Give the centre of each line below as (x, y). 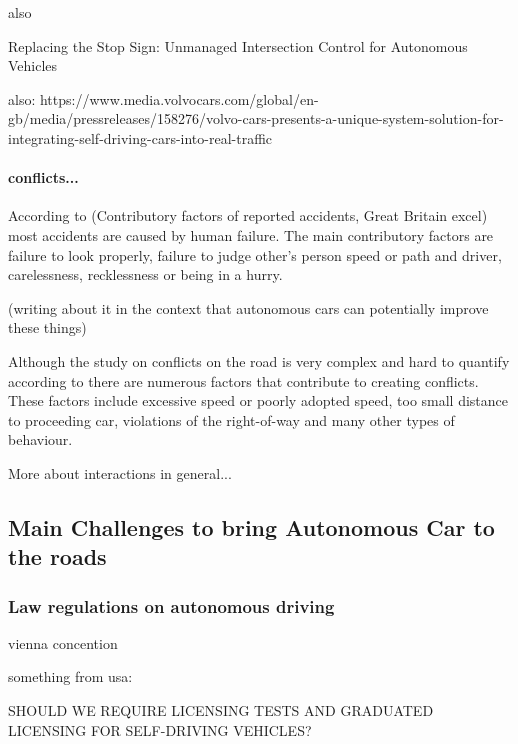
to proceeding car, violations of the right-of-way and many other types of (231, 419)
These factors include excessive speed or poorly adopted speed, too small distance (258, 400)
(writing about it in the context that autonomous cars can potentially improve (248, 307)
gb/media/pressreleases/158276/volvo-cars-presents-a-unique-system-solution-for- (256, 118)
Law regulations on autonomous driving (171, 605)
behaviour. (40, 439)
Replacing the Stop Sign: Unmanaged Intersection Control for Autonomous (238, 45)
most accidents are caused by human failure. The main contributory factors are (251, 234)
